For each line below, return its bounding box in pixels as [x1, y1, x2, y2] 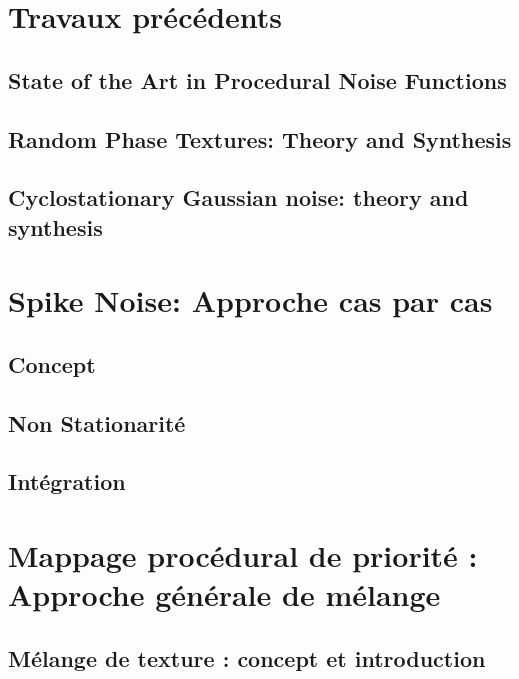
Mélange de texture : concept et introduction [8, 642, 486, 673]
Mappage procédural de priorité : [8, 535, 478, 576]
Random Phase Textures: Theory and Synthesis [8, 123, 512, 154]
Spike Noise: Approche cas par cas [8, 280, 493, 321]
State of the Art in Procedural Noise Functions [8, 64, 507, 95]
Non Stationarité [8, 407, 186, 438]
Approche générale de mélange [8, 574, 441, 615]
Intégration [8, 466, 126, 497]
